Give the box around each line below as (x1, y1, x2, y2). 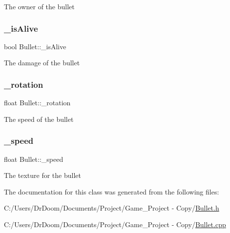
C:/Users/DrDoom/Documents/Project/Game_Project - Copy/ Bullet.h (4, 203, 219, 213)
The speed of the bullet (4, 114, 74, 124)
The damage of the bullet (4, 58, 80, 68)
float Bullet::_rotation (4, 97, 71, 108)
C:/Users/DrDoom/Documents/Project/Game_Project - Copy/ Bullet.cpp (4, 219, 226, 229)
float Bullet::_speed (4, 154, 63, 164)
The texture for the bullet (4, 170, 81, 180)
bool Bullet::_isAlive (4, 41, 66, 51)
